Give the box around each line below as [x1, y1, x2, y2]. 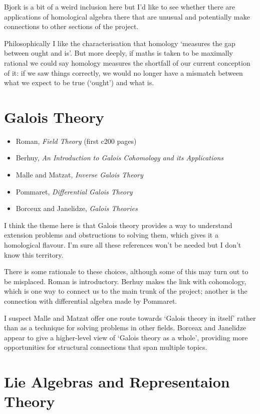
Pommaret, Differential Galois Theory [16, 186, 133, 196]
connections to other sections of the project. [4, 21, 139, 32]
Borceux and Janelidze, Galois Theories [16, 203, 138, 214]
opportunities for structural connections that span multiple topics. [4, 342, 207, 352]
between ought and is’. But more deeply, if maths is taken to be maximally [4, 48, 233, 58]
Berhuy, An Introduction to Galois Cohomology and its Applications [16, 152, 224, 163]
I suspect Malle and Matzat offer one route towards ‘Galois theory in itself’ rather [4, 312, 256, 323]
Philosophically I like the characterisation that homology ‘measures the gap [4, 38, 235, 48]
